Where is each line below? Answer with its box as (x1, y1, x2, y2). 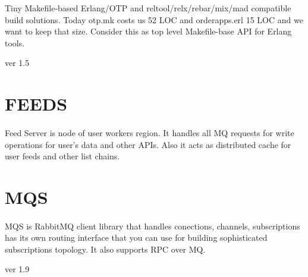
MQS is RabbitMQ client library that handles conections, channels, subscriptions (5, 219, 300, 232)
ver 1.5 (5, 56, 30, 69)
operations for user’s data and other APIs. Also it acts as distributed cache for (5, 138, 291, 150)
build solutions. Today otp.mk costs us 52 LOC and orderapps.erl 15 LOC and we (5, 13, 303, 26)
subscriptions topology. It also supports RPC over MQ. (5, 243, 206, 255)
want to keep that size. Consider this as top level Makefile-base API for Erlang (5, 25, 292, 37)
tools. (5, 36, 25, 49)
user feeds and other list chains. (5, 150, 120, 162)
